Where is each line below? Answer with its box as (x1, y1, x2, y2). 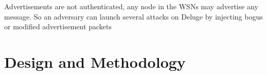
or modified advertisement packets (4, 21, 112, 32)
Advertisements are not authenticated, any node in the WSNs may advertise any (4, 1, 258, 11)
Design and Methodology (4, 51, 186, 72)
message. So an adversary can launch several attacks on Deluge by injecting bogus (4, 11, 263, 22)
